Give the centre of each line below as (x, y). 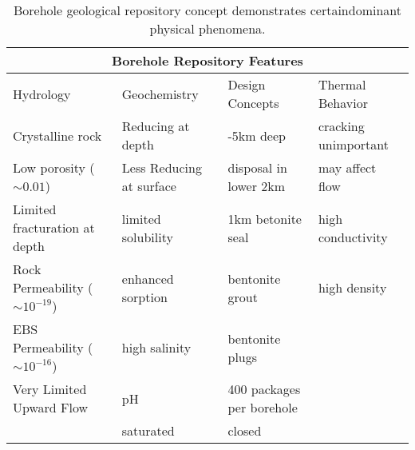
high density (352, 287)
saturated (148, 430)
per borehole (263, 407)
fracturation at (54, 227)
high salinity (156, 347)
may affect (347, 167)
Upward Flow (51, 407)
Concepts (253, 103)
